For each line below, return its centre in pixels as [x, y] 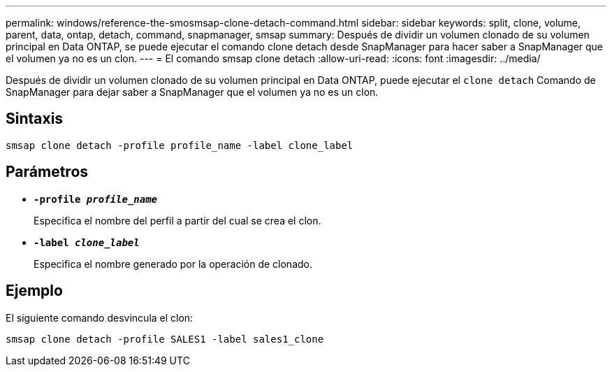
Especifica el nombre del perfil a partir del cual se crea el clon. [177, 220]
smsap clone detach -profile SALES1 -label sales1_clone [165, 339]
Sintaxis [35, 119]
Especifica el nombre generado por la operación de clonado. [173, 264]
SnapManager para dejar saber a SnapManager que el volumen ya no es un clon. [192, 92]
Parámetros [47, 172]
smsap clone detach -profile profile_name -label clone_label [180, 145]
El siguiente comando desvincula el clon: [100, 317]
